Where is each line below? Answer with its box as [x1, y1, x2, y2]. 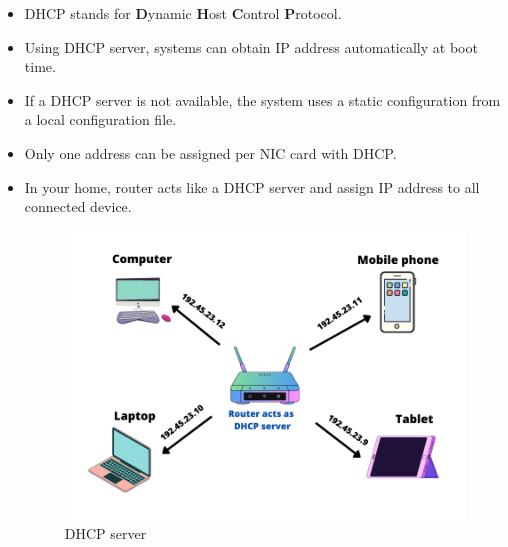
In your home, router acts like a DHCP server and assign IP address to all [24, 176, 480, 197]
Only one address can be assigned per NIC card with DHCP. [24, 142, 397, 163]
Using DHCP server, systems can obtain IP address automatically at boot [24, 36, 478, 57]
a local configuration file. [24, 109, 177, 130]
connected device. [24, 196, 132, 217]
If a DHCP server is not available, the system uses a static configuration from [24, 89, 501, 110]
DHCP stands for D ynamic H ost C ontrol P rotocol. [24, 3, 342, 23]
